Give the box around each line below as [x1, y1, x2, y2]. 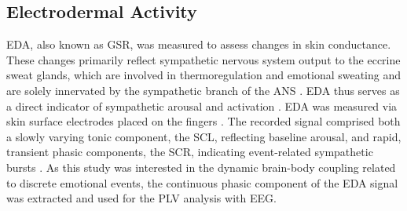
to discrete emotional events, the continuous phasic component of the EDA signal [6, 174, 398, 191]
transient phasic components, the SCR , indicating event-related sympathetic [6, 144, 373, 160]
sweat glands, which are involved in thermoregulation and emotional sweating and [6, 67, 401, 83]
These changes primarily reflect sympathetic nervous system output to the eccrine [6, 51, 401, 67]
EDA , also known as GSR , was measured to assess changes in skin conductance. [6, 36, 391, 53]
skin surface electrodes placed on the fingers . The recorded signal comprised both [6, 113, 401, 129]
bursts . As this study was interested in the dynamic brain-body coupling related [6, 158, 396, 175]
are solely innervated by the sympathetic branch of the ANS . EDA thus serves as [6, 82, 400, 98]
